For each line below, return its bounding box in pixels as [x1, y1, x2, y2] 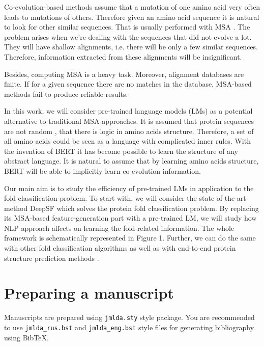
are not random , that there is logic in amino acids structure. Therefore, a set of [4, 125, 254, 136]
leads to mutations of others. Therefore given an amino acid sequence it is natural [4, 11, 259, 22]
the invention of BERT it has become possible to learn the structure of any [4, 145, 238, 156]
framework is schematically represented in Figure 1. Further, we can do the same [4, 232, 256, 243]
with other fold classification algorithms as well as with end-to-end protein [4, 243, 236, 253]
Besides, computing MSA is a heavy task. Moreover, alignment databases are [4, 68, 244, 79]
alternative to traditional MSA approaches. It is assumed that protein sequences [4, 115, 254, 126]
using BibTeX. [4, 332, 49, 342]
